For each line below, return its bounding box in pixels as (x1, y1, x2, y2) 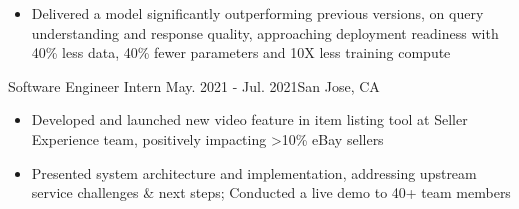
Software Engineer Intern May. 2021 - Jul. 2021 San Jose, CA (8, 75, 380, 96)
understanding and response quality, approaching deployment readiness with (31, 22, 499, 43)
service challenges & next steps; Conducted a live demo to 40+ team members (31, 182, 511, 203)
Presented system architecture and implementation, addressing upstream (31, 162, 477, 183)
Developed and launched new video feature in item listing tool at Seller (31, 109, 468, 130)
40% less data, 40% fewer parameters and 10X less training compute (31, 42, 451, 63)
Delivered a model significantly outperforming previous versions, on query (31, 3, 484, 23)
